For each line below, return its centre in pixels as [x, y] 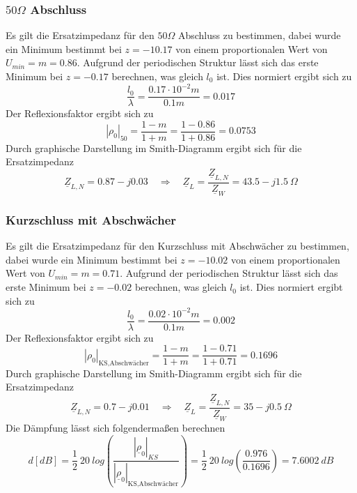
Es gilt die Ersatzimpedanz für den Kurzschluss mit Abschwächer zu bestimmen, [177, 246]
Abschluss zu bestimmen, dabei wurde [259, 35]
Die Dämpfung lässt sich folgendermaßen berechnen [116, 427]
